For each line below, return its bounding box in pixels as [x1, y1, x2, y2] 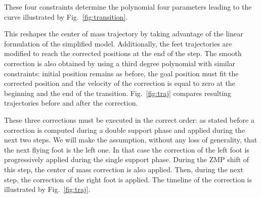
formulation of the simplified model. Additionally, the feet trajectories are [4, 38, 232, 48]
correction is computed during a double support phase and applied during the [4, 124, 245, 135]
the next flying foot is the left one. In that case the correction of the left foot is [4, 144, 249, 155]
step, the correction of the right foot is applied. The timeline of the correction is [4, 174, 252, 184]
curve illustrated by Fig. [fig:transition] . [4, 11, 128, 22]
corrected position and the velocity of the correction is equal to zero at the [4, 78, 235, 88]
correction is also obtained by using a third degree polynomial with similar [4, 58, 236, 68]
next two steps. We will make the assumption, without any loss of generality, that [4, 134, 257, 145]
